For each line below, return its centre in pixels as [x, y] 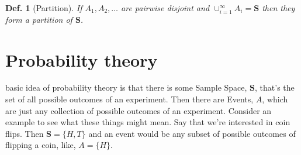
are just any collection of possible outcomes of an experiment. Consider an [139, 110]
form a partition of [39, 19]
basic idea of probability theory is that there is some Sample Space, [126, 87]
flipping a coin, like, [41, 145]
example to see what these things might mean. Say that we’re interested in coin [148, 122]
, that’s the [275, 87]
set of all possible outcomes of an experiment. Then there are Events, [129, 99]
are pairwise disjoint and [165, 8]
